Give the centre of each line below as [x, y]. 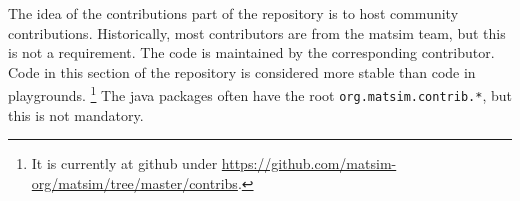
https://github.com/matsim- [309, 163]
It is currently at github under [124, 163]
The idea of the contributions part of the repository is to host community [233, 13]
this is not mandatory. [76, 114]
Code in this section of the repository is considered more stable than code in [242, 71]
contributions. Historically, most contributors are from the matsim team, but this [257, 32]
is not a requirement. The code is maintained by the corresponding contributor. [251, 52]
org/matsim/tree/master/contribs [134, 182]
